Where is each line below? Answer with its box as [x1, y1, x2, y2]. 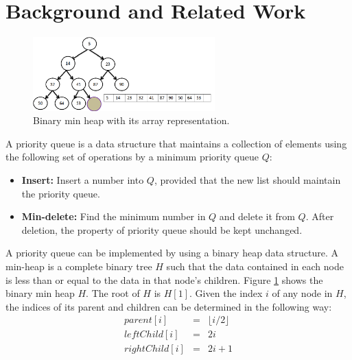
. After [305, 209, 334, 224]
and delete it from [219, 209, 295, 224]
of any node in [272, 286, 333, 300]
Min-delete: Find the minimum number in [21, 209, 206, 224]
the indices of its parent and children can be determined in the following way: [5, 299, 332, 313]
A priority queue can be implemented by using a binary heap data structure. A [5, 245, 338, 260]
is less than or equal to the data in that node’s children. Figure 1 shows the [5, 272, 323, 287]
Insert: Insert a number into [21, 172, 144, 187]
